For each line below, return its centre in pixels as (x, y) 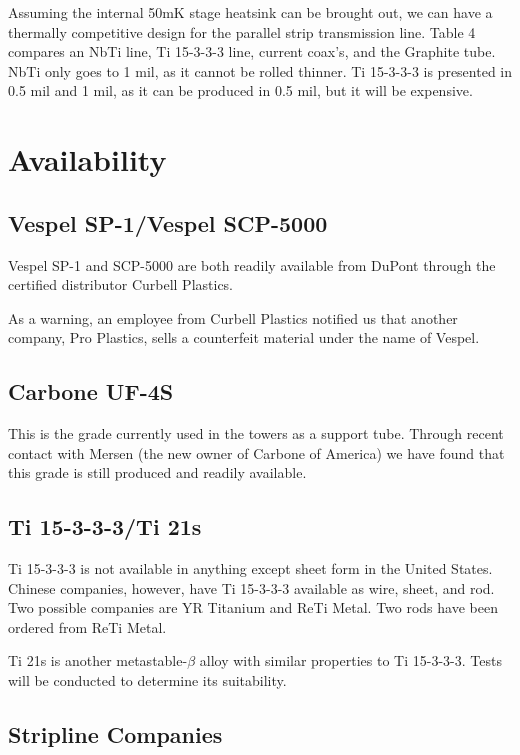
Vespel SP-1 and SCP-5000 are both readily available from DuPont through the (252, 264)
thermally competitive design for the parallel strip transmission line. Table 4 (242, 31)
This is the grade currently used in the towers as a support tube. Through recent (256, 433)
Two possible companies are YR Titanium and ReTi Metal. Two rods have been (253, 607)
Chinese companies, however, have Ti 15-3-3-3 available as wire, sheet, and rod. (251, 587)
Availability (87, 159)
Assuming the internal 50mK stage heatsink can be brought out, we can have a (250, 12)
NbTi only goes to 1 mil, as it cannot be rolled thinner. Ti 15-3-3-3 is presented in (260, 70)
